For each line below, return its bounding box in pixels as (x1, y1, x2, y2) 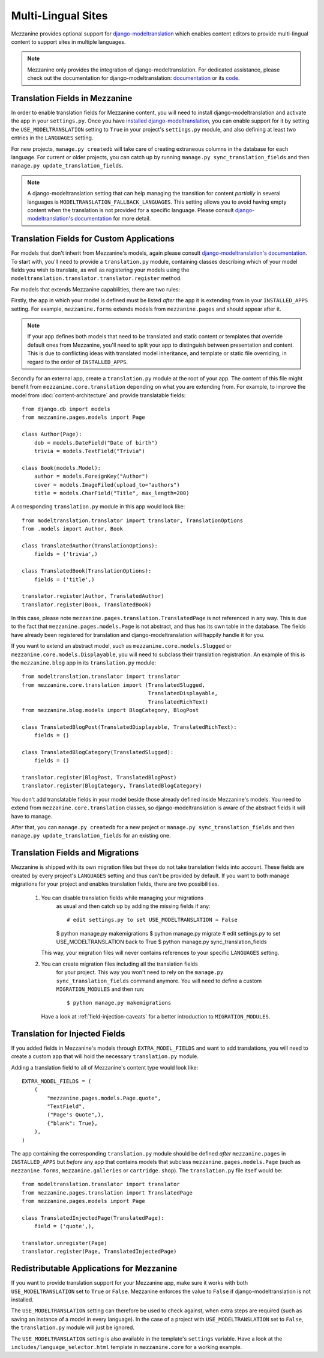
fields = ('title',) (34, 576, 95, 583)
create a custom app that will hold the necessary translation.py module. (11, 1053, 199, 1060)
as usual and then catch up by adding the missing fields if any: (56, 902, 211, 910)
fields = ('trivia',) (34, 550, 98, 558)
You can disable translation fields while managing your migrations (41, 894, 204, 901)
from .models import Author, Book (22, 526, 123, 532)
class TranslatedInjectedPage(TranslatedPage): (22, 1214, 164, 1221)
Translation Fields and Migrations (11, 848, 139, 858)
